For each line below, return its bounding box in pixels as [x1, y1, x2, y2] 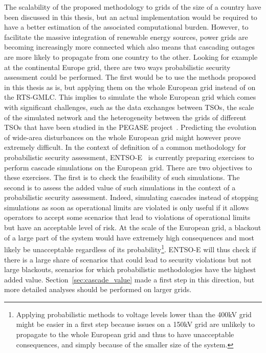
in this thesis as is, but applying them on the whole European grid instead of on [4, 81, 256, 92]
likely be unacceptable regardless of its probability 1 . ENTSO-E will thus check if [4, 242, 256, 254]
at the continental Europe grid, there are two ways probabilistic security [4, 61, 231, 72]
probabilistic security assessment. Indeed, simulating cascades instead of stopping [4, 192, 259, 203]
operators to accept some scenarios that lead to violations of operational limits [4, 212, 251, 223]
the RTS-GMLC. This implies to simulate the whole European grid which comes [4, 92, 256, 102]
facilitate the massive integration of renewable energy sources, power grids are [4, 31, 248, 42]
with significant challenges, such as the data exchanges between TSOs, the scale [4, 101, 254, 112]
